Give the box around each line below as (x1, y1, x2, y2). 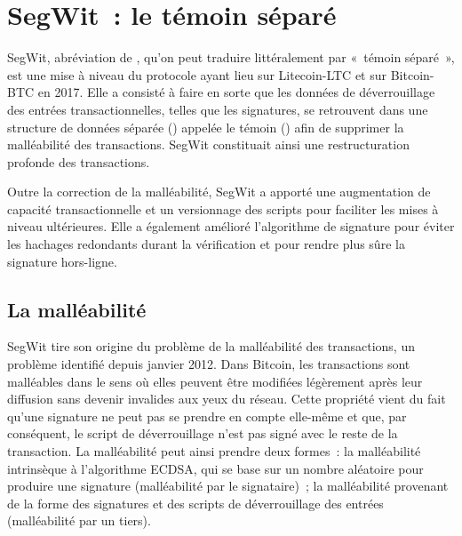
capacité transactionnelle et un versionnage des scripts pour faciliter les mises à (7, 199, 439, 218)
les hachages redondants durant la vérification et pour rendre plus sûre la (7, 235, 405, 253)
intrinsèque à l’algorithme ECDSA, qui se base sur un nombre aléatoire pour (7, 459, 424, 477)
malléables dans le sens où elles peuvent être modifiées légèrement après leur (7, 372, 423, 390)
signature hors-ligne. (7, 252, 117, 270)
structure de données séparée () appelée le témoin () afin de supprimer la (7, 117, 404, 136)
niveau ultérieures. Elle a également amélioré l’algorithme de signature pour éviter (7, 217, 455, 236)
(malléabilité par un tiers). (7, 511, 151, 530)
